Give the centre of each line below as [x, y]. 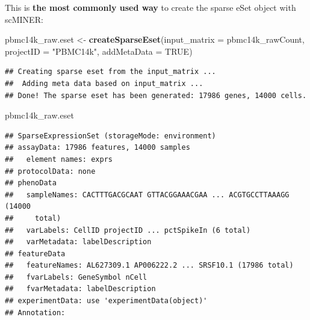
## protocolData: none [50, 171]
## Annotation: [35, 312]
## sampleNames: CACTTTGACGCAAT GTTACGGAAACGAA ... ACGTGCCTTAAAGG [147, 195]
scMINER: [24, 19]
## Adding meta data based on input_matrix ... [104, 83]
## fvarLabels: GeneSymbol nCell [76, 277]
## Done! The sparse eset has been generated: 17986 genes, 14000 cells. [156, 95]
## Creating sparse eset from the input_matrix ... [110, 72]
